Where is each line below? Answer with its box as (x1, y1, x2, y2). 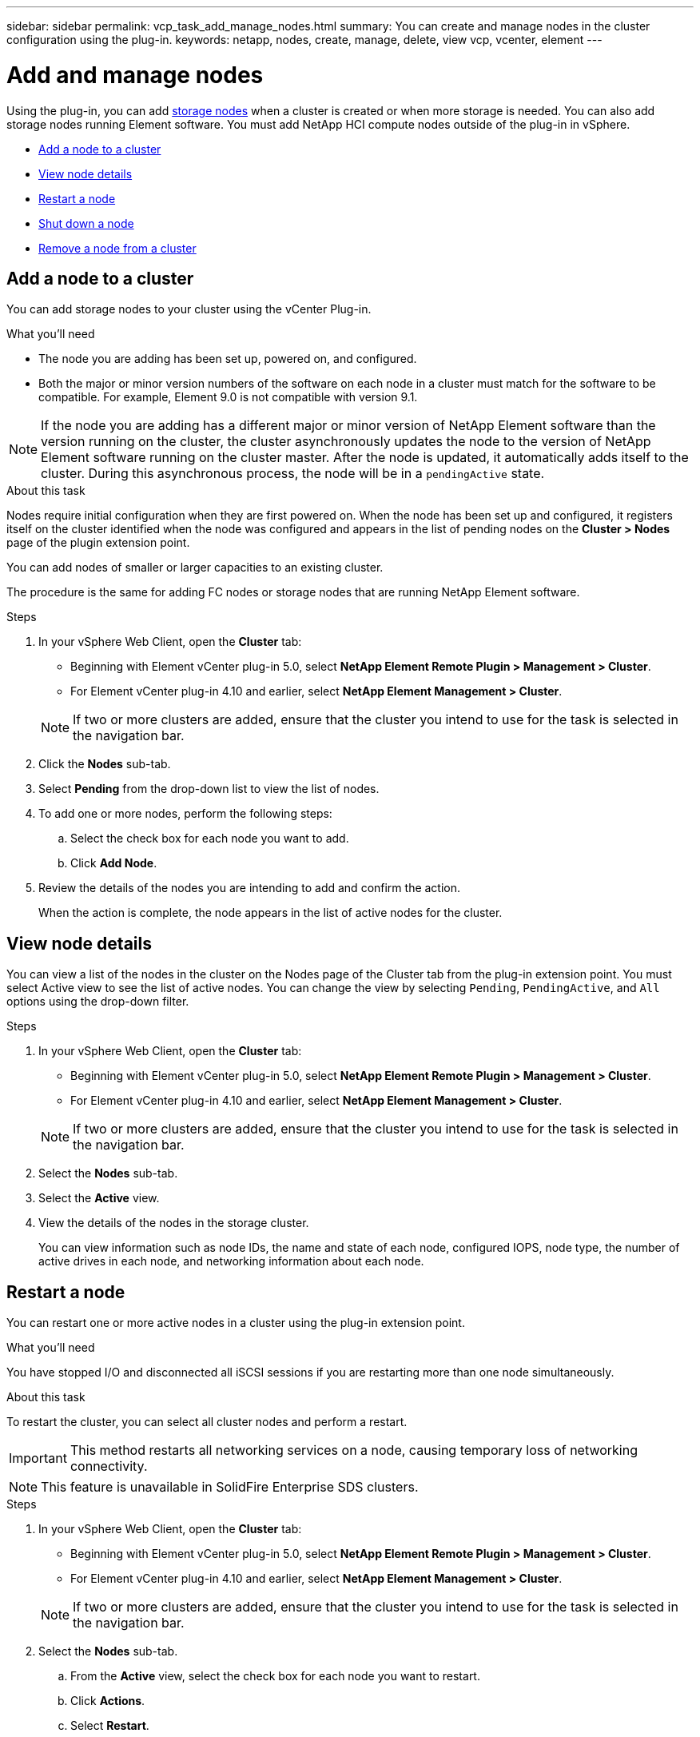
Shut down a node (38, 216, 134, 230)
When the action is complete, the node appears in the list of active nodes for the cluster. (38, 906, 503, 920)
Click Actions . (70, 1694, 145, 1708)
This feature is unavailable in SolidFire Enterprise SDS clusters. (41, 1479, 419, 1496)
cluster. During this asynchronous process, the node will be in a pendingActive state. (41, 465, 545, 482)
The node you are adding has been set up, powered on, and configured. (38, 352, 417, 366)
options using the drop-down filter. (6, 994, 189, 1009)
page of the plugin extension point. (6, 536, 190, 550)
